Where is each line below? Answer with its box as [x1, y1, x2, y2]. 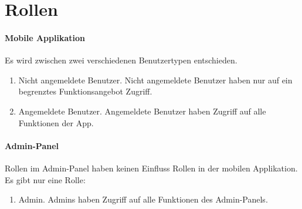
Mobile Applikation [5, 31, 85, 43]
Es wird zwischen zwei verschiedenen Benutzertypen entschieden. [5, 54, 237, 66]
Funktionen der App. [18, 116, 94, 129]
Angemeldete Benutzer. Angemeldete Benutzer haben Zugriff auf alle [18, 105, 266, 117]
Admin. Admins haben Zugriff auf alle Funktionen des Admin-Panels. [18, 193, 268, 205]
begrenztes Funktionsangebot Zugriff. [18, 85, 152, 97]
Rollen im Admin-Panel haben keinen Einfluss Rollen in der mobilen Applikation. [5, 161, 298, 174]
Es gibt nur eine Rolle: [5, 173, 86, 186]
